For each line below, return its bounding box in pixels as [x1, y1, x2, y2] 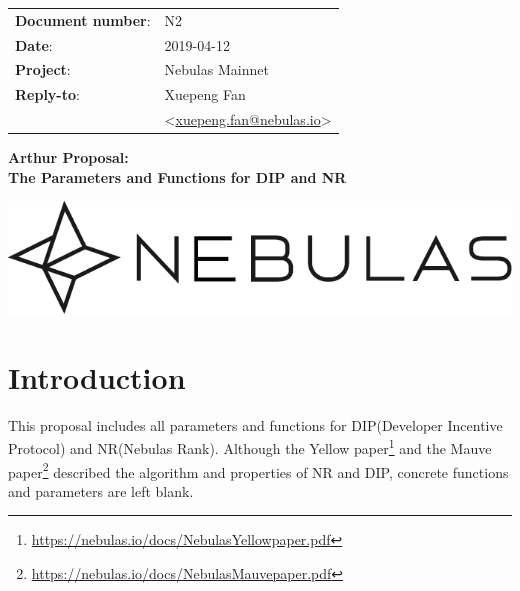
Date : [15, 34, 53, 55]
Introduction [8, 356, 186, 397]
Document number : [15, 9, 151, 30]
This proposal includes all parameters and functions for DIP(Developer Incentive [8, 414, 503, 435]
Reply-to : [15, 84, 80, 105]
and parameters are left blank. [8, 480, 194, 501]
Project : [15, 59, 71, 80]
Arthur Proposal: [8, 147, 129, 168]
